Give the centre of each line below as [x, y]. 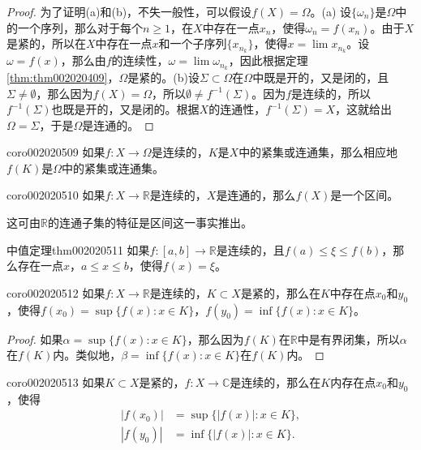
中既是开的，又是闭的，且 [321, 77]
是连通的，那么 [256, 195]
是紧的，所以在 [46, 43]
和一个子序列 [193, 43]
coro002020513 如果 [56, 381]
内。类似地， [87, 355]
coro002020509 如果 [56, 152]
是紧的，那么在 [280, 292]
